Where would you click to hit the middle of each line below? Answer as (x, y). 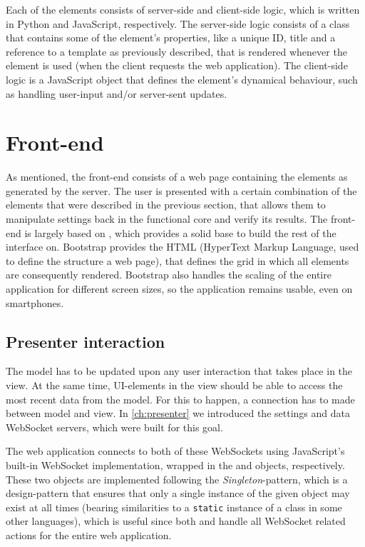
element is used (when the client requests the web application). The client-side (177, 65)
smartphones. (35, 302)
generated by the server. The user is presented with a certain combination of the (181, 190)
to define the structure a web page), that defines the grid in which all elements (178, 260)
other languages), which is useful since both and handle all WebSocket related (176, 521)
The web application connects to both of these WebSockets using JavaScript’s (175, 451)
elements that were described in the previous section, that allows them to (166, 205)
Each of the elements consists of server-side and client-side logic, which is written (183, 9)
